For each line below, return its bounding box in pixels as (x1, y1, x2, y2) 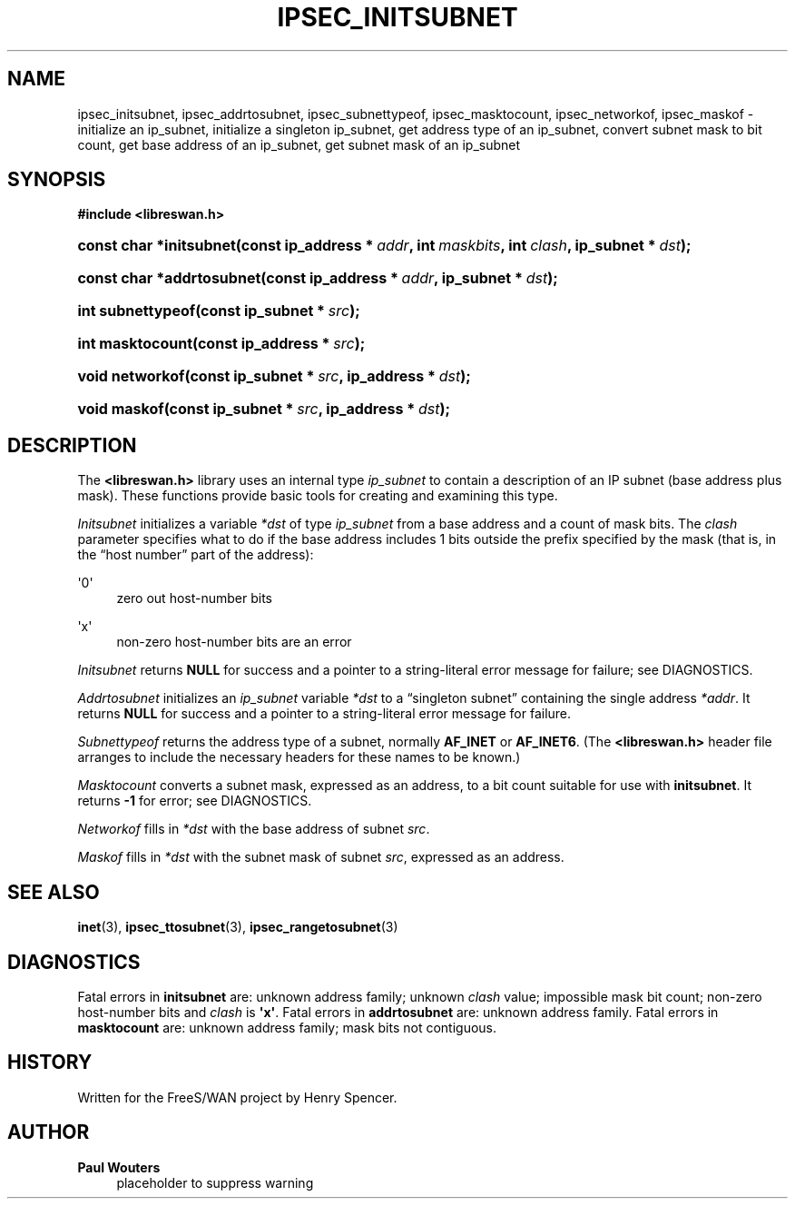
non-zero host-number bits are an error (116, 634, 352, 650)
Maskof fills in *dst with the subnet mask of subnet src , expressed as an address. (77, 849, 564, 865)
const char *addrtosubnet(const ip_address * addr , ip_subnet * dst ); (77, 269, 558, 288)
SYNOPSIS (7, 168, 106, 192)
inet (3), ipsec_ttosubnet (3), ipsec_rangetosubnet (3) (77, 919, 398, 935)
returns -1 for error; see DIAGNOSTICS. (77, 793, 312, 809)
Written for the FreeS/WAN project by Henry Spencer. (77, 1089, 397, 1105)
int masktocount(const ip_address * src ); (77, 334, 366, 353)
